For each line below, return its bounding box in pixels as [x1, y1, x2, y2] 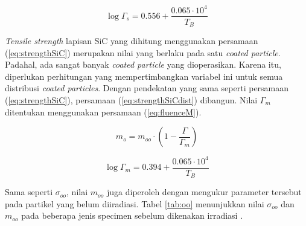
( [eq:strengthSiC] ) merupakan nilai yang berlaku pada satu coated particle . [5, 46, 281, 59]
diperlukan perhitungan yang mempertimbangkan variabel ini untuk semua [5, 69, 283, 82]
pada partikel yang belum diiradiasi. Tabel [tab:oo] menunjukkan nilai [5, 197, 264, 210]
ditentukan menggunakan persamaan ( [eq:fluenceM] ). [5, 105, 202, 118]
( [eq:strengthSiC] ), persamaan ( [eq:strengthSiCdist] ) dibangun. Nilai [5, 93, 258, 106]
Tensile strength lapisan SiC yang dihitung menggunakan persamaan [5, 34, 258, 47]
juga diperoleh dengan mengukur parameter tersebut [107, 186, 302, 198]
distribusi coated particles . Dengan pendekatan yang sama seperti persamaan [5, 82, 289, 94]
